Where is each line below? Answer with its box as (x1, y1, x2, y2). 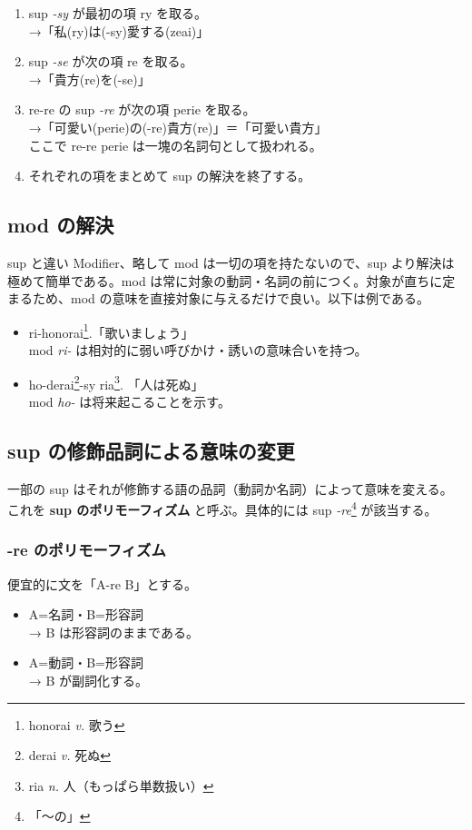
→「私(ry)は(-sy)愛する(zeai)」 (28, 21, 210, 40)
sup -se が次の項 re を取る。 (28, 52, 193, 71)
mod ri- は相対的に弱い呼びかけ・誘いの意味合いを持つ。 (28, 340, 368, 359)
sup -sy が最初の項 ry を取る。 (28, 4, 207, 22)
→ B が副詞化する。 (28, 671, 149, 690)
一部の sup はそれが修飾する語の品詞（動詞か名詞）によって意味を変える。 (7, 479, 453, 498)
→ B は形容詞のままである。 (28, 622, 199, 641)
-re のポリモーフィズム (7, 539, 166, 561)
